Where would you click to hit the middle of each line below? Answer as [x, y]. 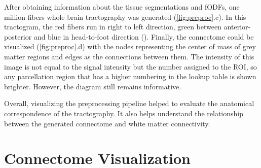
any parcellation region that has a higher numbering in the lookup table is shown [130, 76]
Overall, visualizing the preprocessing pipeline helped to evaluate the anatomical [129, 103]
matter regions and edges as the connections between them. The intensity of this [129, 56]
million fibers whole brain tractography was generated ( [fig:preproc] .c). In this [125, 16]
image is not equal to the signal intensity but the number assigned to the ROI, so [130, 66]
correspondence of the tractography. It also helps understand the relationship [124, 113]
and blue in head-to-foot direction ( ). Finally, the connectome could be [144, 36]
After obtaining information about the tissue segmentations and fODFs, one [122, 7]
